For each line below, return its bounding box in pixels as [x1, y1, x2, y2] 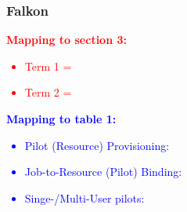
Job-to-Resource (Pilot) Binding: [24, 163, 182, 180]
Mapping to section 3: [6, 31, 127, 48]
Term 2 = [24, 84, 72, 101]
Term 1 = [24, 57, 72, 74]
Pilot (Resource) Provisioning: [24, 137, 170, 153]
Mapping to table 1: [6, 111, 117, 126]
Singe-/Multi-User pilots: [24, 189, 145, 206]
